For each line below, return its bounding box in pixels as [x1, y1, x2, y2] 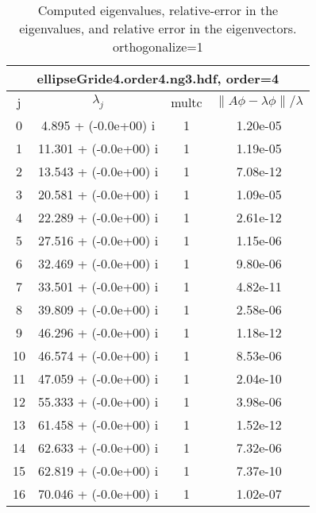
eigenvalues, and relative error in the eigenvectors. [19, 19, 297, 37]
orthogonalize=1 [112, 37, 203, 56]
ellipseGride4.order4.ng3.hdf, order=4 [37, 69, 279, 87]
